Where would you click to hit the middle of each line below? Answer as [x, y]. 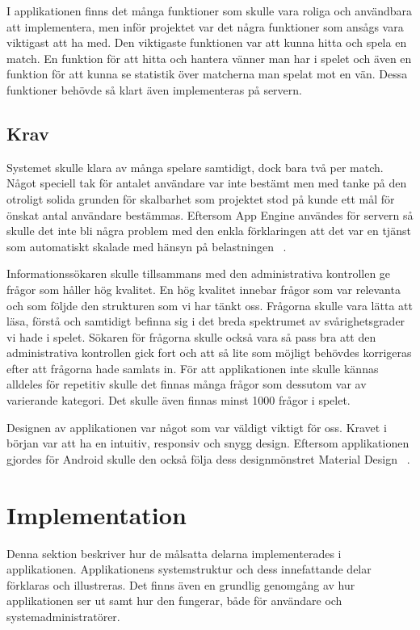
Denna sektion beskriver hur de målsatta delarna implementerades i [174, 553]
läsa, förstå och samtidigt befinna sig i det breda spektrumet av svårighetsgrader [206, 321]
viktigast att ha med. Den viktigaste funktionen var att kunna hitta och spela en [207, 42]
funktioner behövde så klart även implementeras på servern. [154, 89]
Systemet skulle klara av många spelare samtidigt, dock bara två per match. [195, 167]
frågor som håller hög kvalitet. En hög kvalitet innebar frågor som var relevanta [204, 289]
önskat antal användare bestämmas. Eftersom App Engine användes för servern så [210, 214]
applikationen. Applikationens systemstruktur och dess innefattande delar [189, 569]
